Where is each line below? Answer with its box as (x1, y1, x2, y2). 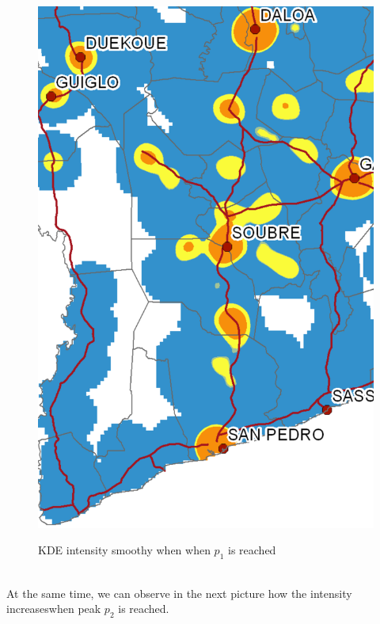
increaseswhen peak (6, 600, 101, 617)
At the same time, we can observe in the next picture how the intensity (6, 584, 352, 601)
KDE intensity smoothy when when (38, 542, 211, 558)
